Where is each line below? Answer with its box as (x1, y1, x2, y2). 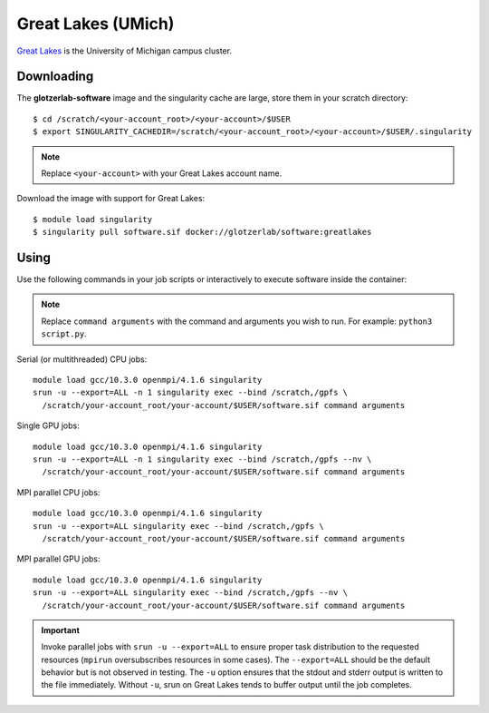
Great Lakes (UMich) (16, 14, 175, 34)
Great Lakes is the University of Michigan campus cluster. (16, 45, 233, 56)
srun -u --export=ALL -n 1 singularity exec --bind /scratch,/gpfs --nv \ (33, 454, 372, 464)
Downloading (16, 69, 94, 84)
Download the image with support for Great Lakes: (16, 193, 206, 204)
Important (41, 624, 81, 635)
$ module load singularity (33, 214, 153, 224)
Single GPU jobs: (16, 420, 81, 431)
